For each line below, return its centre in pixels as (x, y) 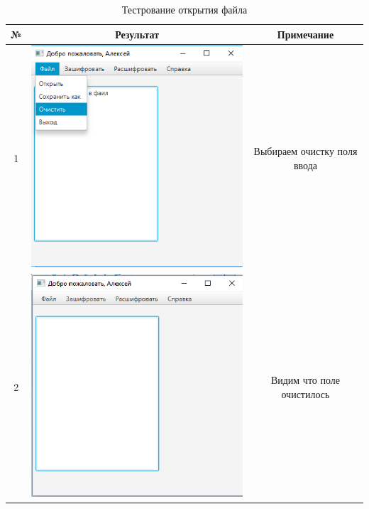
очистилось (305, 394)
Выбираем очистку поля (305, 151)
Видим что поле (305, 380)
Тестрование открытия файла (184, 9)
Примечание (305, 34)
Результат (137, 34)
